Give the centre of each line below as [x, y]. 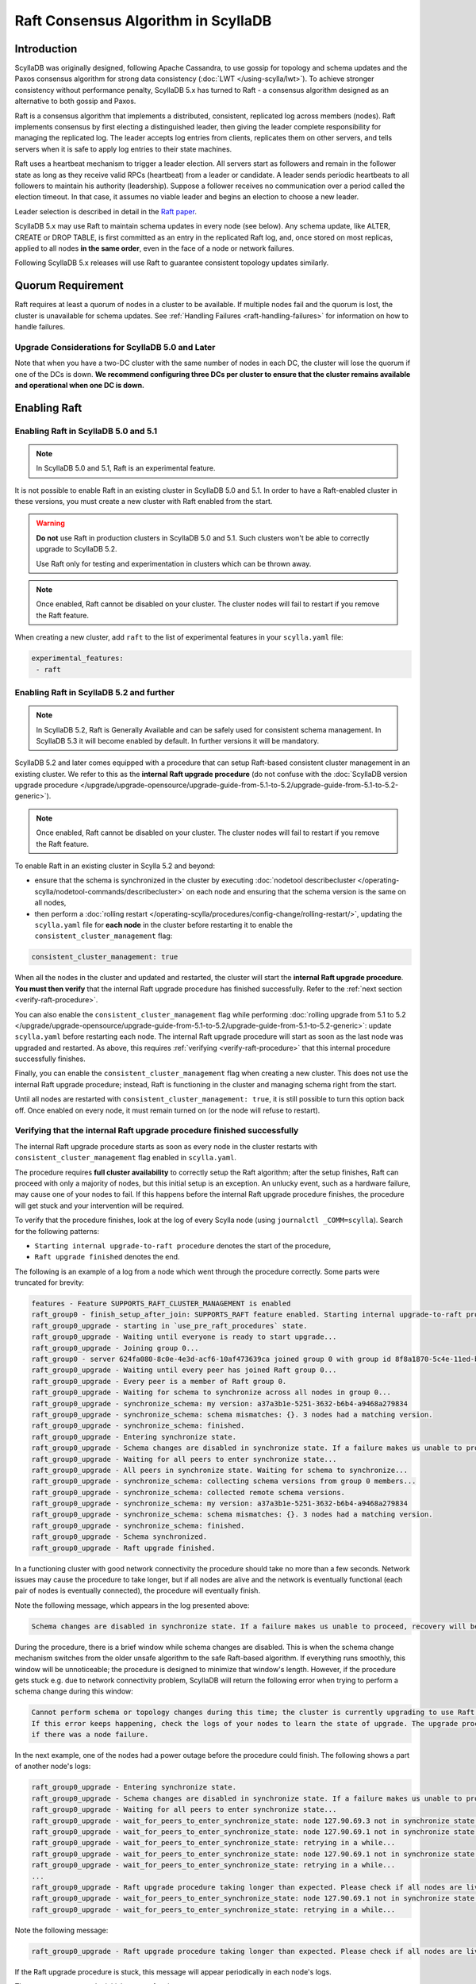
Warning [50, 523]
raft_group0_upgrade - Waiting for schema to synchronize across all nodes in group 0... [211, 1392]
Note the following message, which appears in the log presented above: [132, 1605]
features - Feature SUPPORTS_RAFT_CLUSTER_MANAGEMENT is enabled [161, 1304]
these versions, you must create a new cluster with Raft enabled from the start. [144, 502]
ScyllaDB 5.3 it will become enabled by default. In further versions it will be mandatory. [178, 740]
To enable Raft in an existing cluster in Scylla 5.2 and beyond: [115, 866]
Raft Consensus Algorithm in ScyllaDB [143, 21]
